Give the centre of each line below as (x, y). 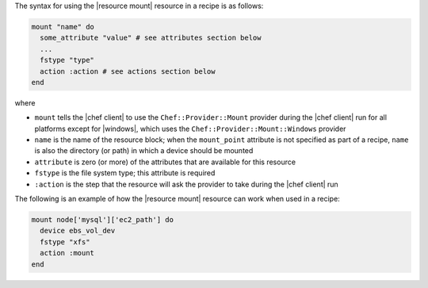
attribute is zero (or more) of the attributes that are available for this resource (165, 162)
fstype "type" (67, 60)
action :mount (67, 253)
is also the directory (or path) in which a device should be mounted (144, 151)
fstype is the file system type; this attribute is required (125, 173)
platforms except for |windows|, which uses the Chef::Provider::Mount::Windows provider (190, 129)
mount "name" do (63, 27)
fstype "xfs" (65, 242)
